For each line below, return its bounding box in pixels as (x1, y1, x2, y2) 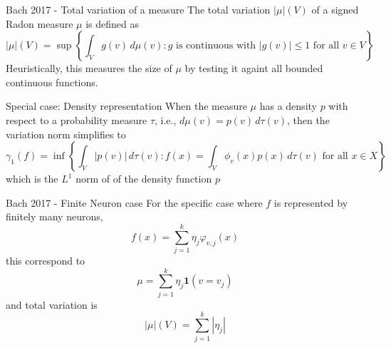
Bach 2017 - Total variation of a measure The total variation (6, 2, 271, 16)
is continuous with (176, 41, 256, 51)
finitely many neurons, (6, 209, 103, 224)
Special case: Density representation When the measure (6, 98, 247, 113)
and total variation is (6, 297, 98, 312)
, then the (286, 112, 330, 127)
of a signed (311, 2, 359, 16)
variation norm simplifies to (6, 126, 126, 141)
